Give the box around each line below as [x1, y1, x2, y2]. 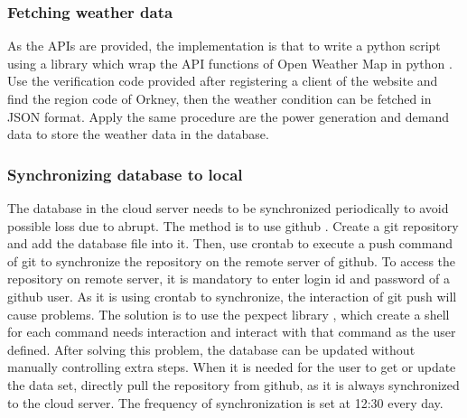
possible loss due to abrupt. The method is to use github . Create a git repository [7, 216, 459, 235]
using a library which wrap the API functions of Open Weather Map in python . [7, 53, 453, 72]
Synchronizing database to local [7, 163, 243, 185]
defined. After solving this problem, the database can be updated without [7, 339, 416, 358]
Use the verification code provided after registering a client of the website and [7, 71, 438, 90]
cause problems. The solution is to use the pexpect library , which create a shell [7, 304, 450, 323]
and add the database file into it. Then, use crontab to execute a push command [7, 234, 453, 253]
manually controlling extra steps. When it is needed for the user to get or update [7, 358, 456, 376]
